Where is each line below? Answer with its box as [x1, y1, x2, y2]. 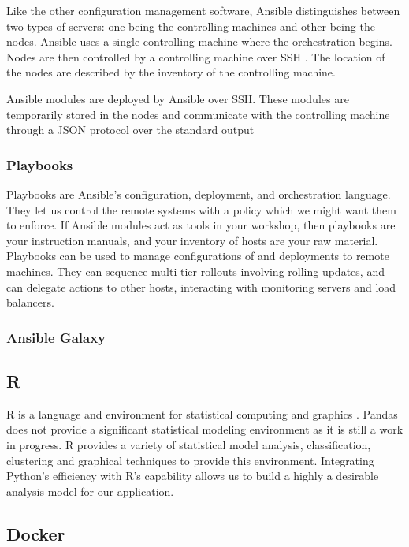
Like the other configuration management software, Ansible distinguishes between [6, 2, 400, 18]
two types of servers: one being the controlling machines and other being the [6, 17, 375, 34]
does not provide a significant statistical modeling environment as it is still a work [6, 421, 403, 437]
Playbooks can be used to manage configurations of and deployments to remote [6, 247, 389, 264]
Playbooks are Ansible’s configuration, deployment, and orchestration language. [6, 185, 391, 202]
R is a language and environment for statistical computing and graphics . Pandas [6, 405, 398, 422]
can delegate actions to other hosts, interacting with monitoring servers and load [6, 278, 396, 295]
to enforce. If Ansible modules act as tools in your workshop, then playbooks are [6, 217, 396, 233]
